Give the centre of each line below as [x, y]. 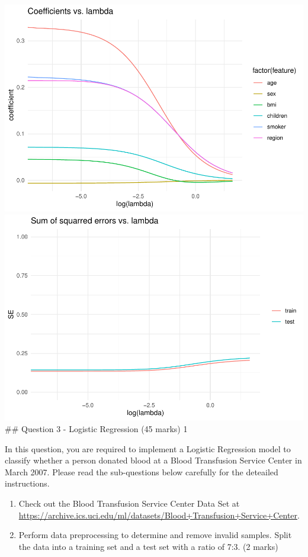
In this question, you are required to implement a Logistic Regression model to [148, 448]
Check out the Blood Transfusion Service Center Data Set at [129, 503]
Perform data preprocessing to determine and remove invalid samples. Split [155, 535]
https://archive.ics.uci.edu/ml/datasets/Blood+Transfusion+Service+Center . [159, 515]
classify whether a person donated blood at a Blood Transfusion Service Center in [153, 460]
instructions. [27, 483]
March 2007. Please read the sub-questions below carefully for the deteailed [142, 471]
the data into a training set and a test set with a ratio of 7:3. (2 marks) [148, 546]
